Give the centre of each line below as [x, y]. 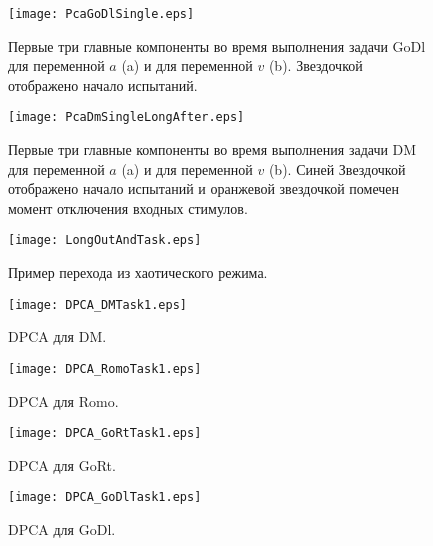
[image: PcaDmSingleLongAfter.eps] [126, 117]
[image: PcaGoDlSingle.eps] [101, 14]
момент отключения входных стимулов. [128, 207]
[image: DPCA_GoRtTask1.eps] [105, 433]
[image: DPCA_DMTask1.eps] [97, 304]
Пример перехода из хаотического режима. [138, 272]
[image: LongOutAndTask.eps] [105, 240]
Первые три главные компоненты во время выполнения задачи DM [212, 149]
